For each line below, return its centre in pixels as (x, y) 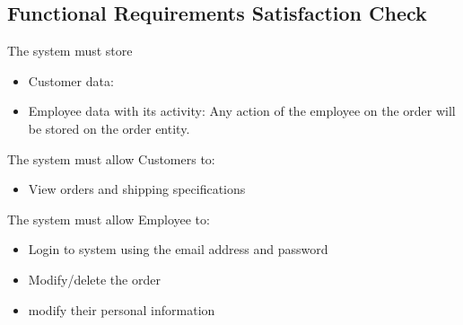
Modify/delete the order (94, 279)
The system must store (70, 51)
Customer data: (71, 80)
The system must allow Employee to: (109, 219)
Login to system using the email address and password (178, 249)
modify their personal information (122, 309)
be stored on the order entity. (109, 128)
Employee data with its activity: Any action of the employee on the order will (242, 111)
